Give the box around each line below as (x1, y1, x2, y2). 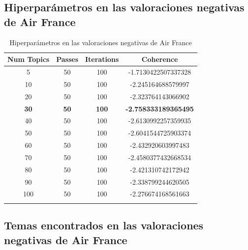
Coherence (141, 54, 178, 64)
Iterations (85, 54, 119, 64)
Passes (56, 54, 78, 64)
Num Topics (7, 54, 50, 64)
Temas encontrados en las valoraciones (4, 218, 204, 233)
